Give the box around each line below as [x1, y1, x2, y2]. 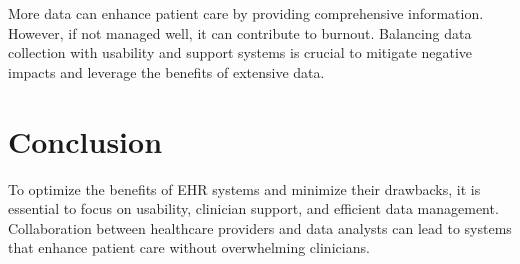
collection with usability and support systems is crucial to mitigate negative [8, 42, 473, 63]
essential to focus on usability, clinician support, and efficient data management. [8, 198, 499, 219]
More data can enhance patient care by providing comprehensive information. [8, 3, 484, 23]
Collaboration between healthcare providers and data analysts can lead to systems [8, 217, 512, 238]
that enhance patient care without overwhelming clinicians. [8, 237, 370, 258]
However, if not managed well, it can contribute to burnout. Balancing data [8, 22, 472, 43]
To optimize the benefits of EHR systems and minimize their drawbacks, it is [8, 178, 481, 199]
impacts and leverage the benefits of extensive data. [8, 61, 325, 82]
